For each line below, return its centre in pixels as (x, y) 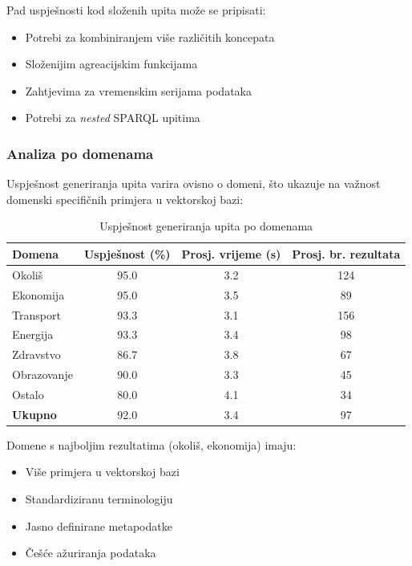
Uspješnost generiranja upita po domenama (206, 226)
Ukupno (34, 414)
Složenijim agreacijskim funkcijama (111, 64)
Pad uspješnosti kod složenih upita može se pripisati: (136, 10)
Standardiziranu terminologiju (99, 499)
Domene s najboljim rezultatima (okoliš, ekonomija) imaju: (151, 444)
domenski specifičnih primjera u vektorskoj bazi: (125, 199)
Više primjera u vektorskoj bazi (102, 472)
